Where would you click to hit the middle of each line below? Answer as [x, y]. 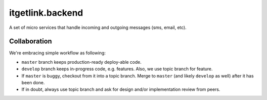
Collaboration [30, 41]
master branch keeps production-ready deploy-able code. [82, 62]
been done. [33, 83]
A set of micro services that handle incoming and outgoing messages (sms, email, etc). [98, 27]
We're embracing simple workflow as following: [57, 53]
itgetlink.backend [46, 13]
